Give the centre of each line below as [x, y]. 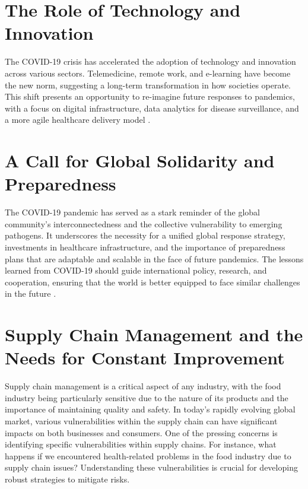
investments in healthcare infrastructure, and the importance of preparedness [145, 247]
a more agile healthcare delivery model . [78, 120]
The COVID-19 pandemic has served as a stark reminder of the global [132, 212]
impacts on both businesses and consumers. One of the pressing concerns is [141, 432]
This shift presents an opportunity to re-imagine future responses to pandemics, [150, 96]
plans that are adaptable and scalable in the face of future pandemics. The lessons [154, 258]
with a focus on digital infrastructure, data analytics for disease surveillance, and [152, 108]
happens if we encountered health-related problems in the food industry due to [148, 455]
